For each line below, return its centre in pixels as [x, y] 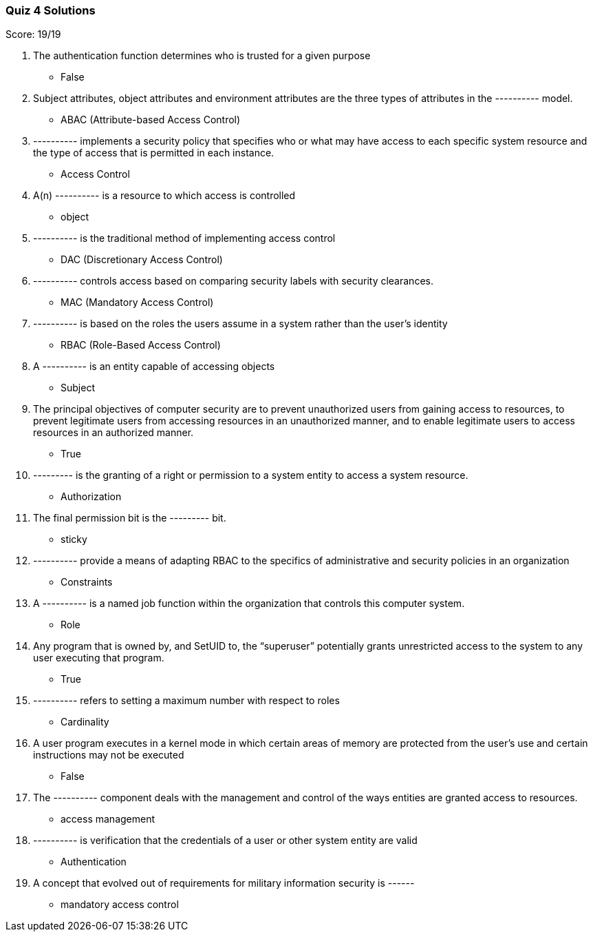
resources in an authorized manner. [114, 433]
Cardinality [85, 722]
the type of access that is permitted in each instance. [154, 153]
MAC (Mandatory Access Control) [137, 302]
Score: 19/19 [33, 34]
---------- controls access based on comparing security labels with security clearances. [233, 281]
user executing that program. [99, 658]
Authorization [91, 497]
